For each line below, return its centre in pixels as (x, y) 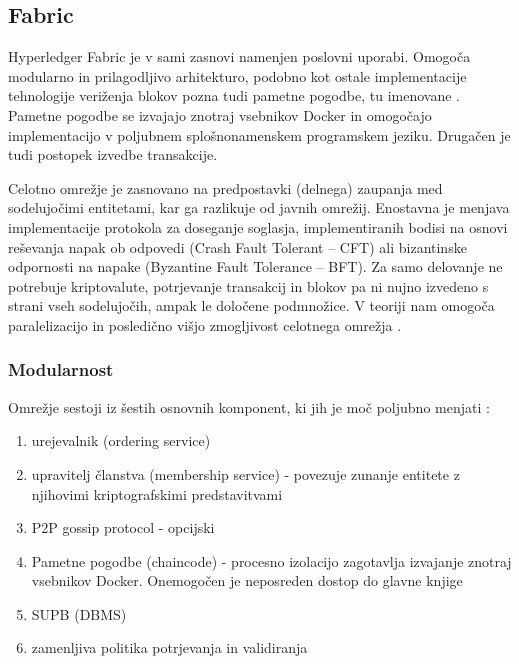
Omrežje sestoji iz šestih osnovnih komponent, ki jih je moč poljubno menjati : (249, 406)
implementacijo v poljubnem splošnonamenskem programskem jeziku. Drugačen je (259, 134)
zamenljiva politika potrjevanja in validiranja (169, 647)
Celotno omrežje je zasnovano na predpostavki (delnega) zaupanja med (225, 187)
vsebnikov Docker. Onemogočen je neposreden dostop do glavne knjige (247, 580)
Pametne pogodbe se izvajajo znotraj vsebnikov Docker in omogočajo (220, 114)
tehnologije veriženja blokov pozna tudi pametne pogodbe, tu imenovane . (234, 95)
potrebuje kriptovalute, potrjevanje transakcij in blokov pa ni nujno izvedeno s (248, 285)
